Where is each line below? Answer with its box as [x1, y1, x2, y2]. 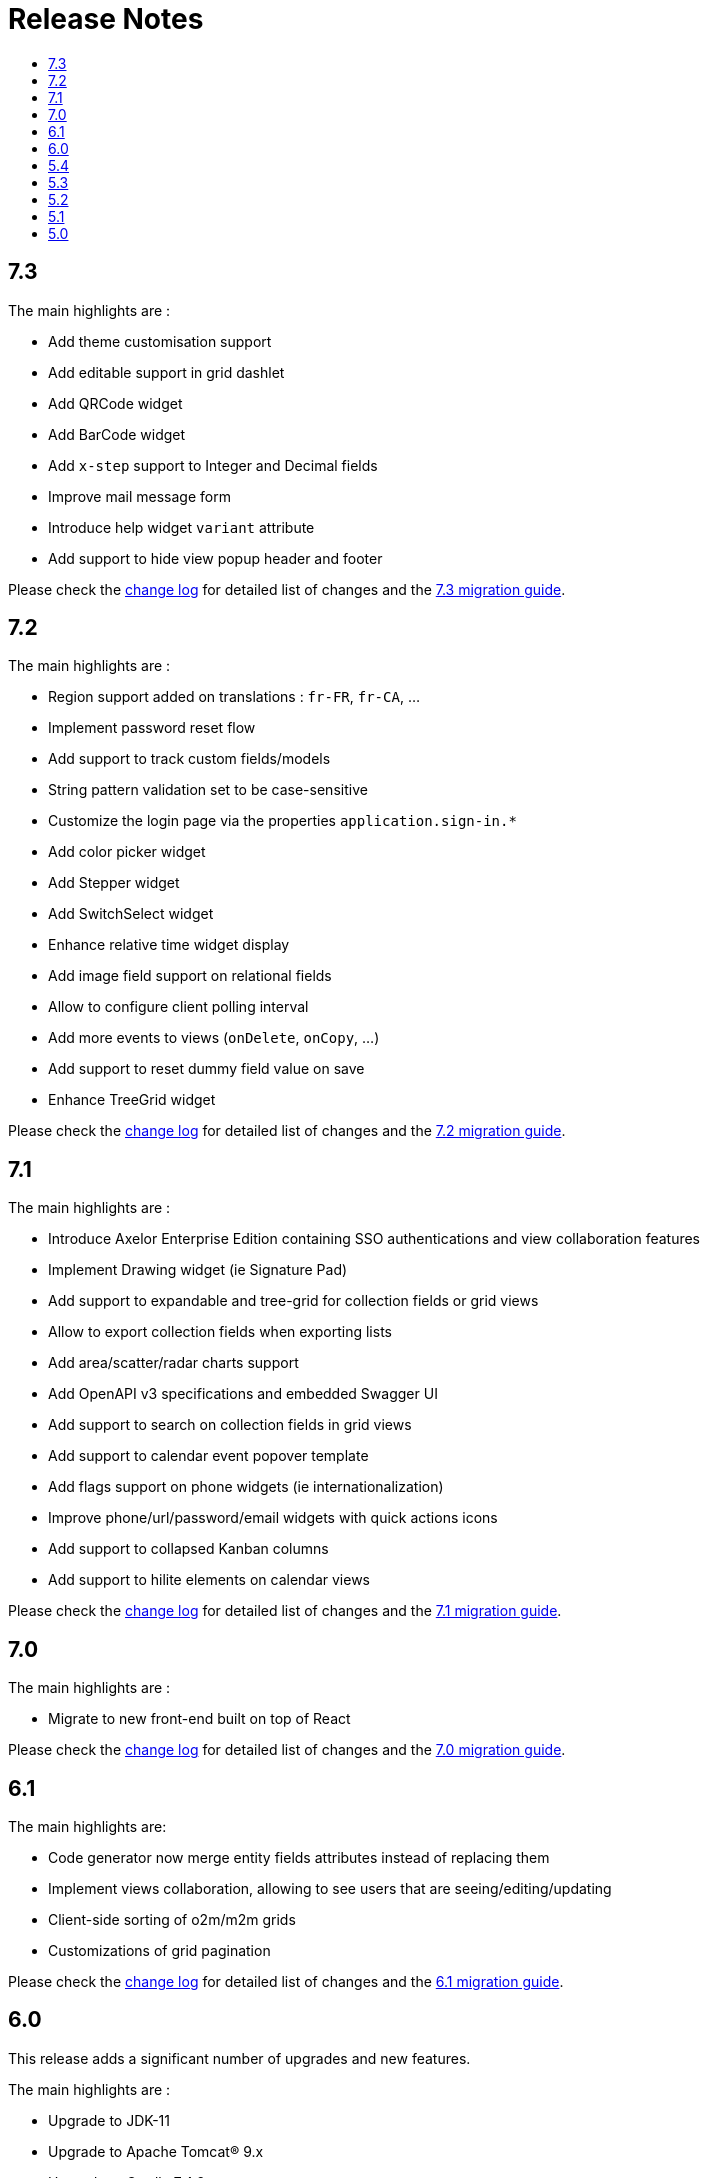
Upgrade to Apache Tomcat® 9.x [48, 2142, 264, 2160]
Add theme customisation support [48, 332, 272, 350]
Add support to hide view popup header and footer [48, 549, 383, 567]
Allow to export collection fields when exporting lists [48, 1323, 392, 1341]
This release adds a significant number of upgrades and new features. [8, 2049, 471, 2067]
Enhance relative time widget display [48, 936, 290, 954]
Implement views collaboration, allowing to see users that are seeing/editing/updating [48, 1879, 612, 1897]
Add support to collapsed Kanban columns [48, 1540, 329, 1558]
